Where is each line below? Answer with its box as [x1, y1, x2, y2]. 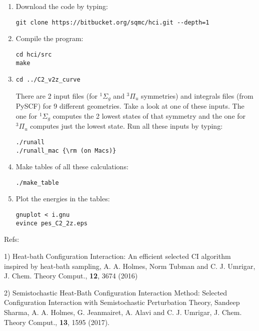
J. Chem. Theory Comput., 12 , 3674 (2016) [4, 270, 138, 281]
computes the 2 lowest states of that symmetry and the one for [52, 110, 246, 121]
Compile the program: [15, 33, 83, 44]
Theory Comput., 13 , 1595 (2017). [4, 316, 109, 327]
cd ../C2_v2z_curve [15, 76, 80, 84]
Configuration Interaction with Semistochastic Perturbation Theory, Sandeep [4, 297, 240, 307]
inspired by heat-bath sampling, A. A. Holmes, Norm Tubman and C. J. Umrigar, [4, 260, 255, 271]
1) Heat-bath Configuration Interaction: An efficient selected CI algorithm [4, 250, 231, 261]
